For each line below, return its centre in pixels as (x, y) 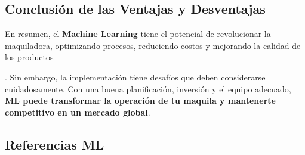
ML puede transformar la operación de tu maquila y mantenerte (140, 100)
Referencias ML (55, 144)
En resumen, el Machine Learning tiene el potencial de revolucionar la (138, 34)
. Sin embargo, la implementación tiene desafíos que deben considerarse (135, 77)
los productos (29, 57)
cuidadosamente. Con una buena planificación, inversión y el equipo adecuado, (148, 89)
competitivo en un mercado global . (78, 112)
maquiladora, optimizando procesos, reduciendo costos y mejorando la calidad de (153, 45)
